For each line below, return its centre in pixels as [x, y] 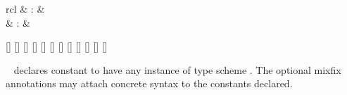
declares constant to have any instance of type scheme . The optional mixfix [177, 69]
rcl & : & [25, 8]
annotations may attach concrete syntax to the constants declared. [149, 83]
